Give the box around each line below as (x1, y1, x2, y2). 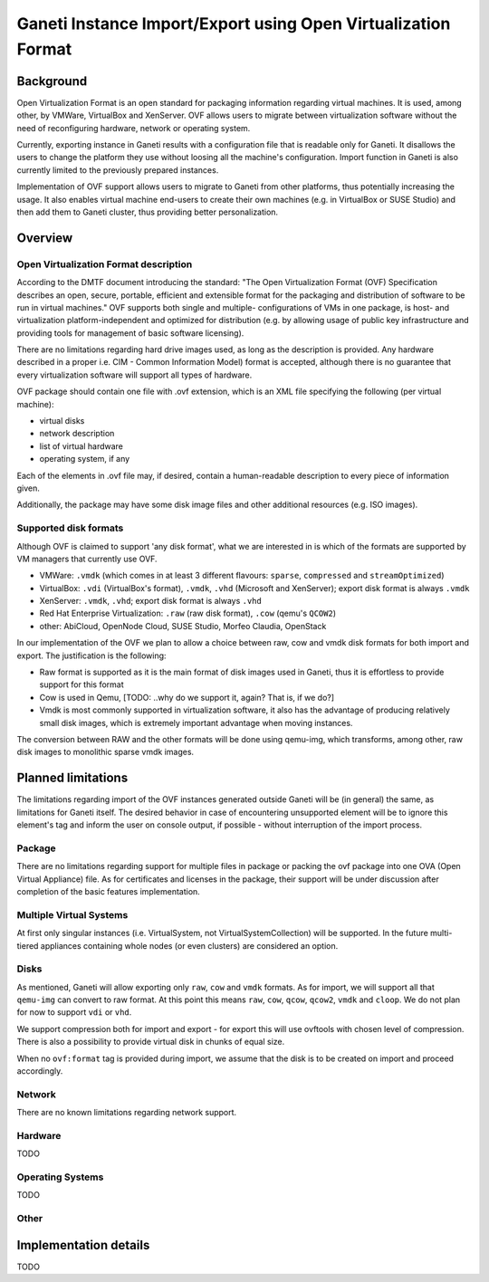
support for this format (39, 679, 124, 690)
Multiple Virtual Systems (16, 908, 129, 921)
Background (16, 73, 88, 89)
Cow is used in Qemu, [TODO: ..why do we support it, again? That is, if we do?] (39, 692, 335, 703)
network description (39, 428, 115, 439)
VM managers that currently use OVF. (16, 553, 158, 564)
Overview (16, 230, 73, 245)
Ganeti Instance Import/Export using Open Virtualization (16, 14, 451, 33)
